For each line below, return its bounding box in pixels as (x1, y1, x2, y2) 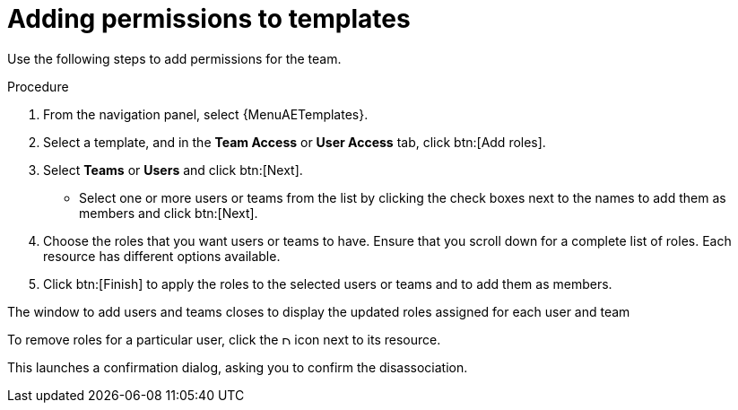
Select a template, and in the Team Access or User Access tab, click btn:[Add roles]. (43, 134, 546, 150)
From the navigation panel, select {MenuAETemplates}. (43, 106, 369, 122)
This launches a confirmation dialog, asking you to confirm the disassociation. (7, 359, 468, 375)
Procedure (7, 78, 69, 94)
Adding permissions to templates (7, 4, 411, 34)
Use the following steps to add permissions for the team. (7, 50, 342, 66)
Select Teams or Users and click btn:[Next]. (43, 161, 303, 178)
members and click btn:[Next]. (79, 205, 258, 221)
